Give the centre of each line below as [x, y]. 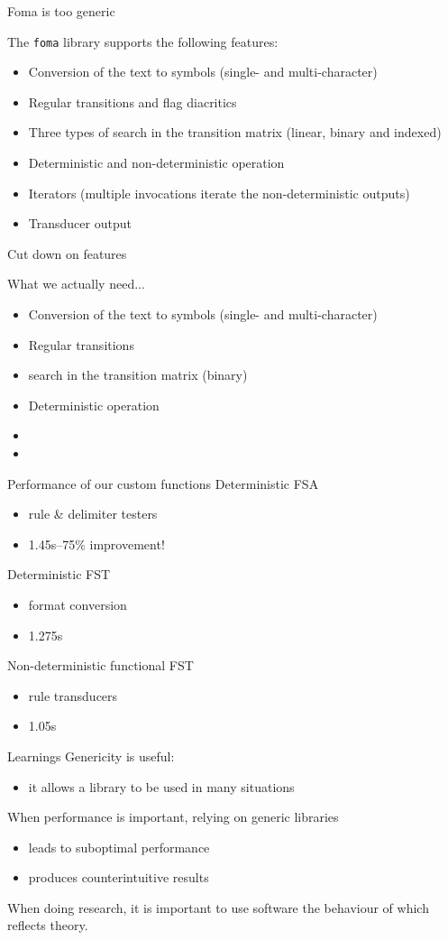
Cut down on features [67, 253]
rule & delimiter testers [93, 514]
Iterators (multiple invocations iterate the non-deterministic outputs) [219, 193]
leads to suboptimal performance [119, 847]
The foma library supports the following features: [143, 41]
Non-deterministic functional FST [101, 665]
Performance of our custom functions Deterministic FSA [163, 483]
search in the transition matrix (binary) [138, 375]
